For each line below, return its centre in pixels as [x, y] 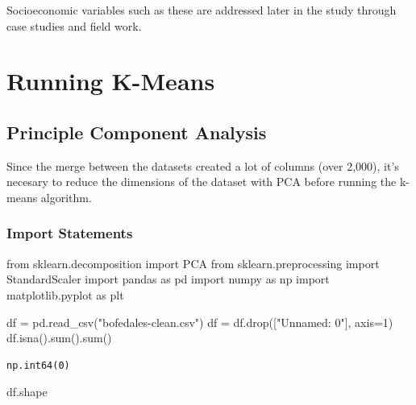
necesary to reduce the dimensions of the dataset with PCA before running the [202, 182]
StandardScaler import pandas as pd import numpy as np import [168, 279]
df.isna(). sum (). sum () [59, 338]
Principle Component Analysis [137, 132]
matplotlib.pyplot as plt [65, 294]
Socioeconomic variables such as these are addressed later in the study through [202, 10]
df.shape [27, 392]
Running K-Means [111, 81]
